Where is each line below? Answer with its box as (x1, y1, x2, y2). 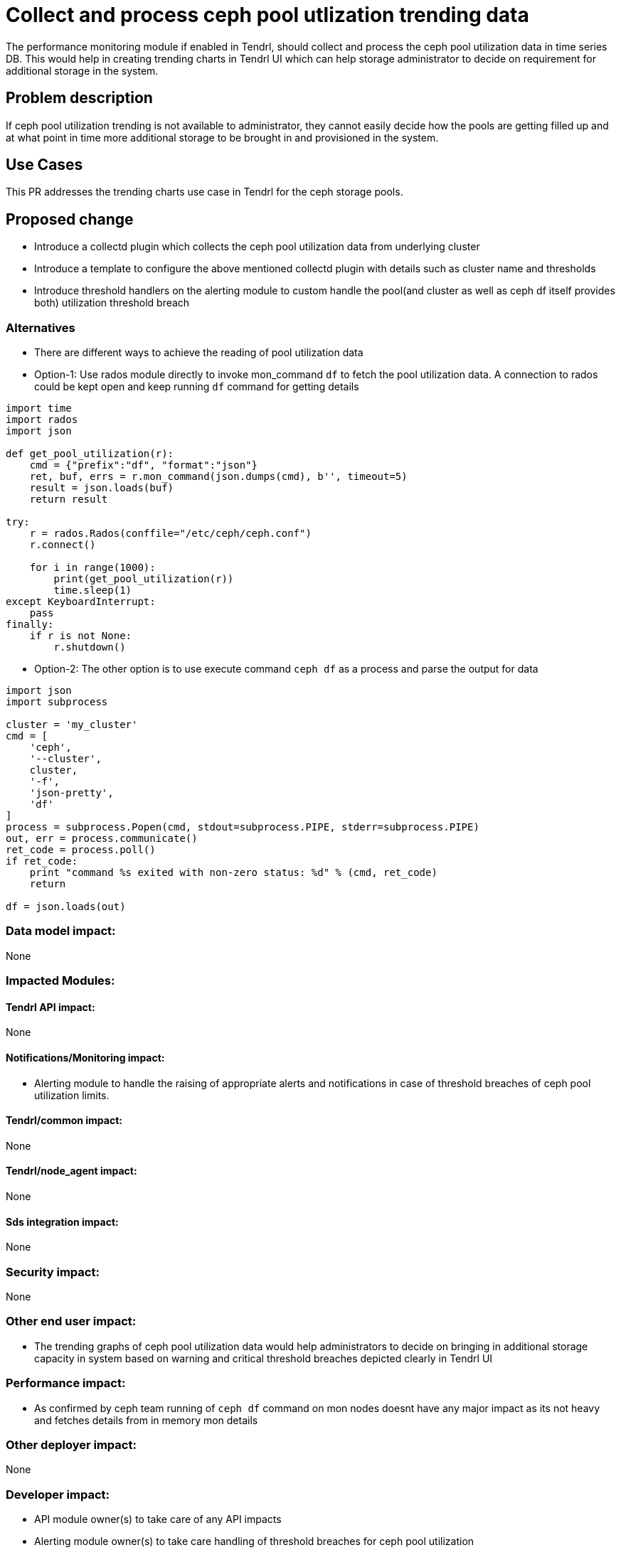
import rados (6, 414, 78, 426)
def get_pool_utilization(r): (6, 448, 174, 460)
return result (29, 493, 108, 506)
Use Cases (6, 156, 83, 174)
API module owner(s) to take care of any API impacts (34, 1513, 282, 1525)
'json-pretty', (29, 787, 114, 799)
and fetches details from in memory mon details (34, 1413, 258, 1426)
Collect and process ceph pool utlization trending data (6, 3, 529, 27)
